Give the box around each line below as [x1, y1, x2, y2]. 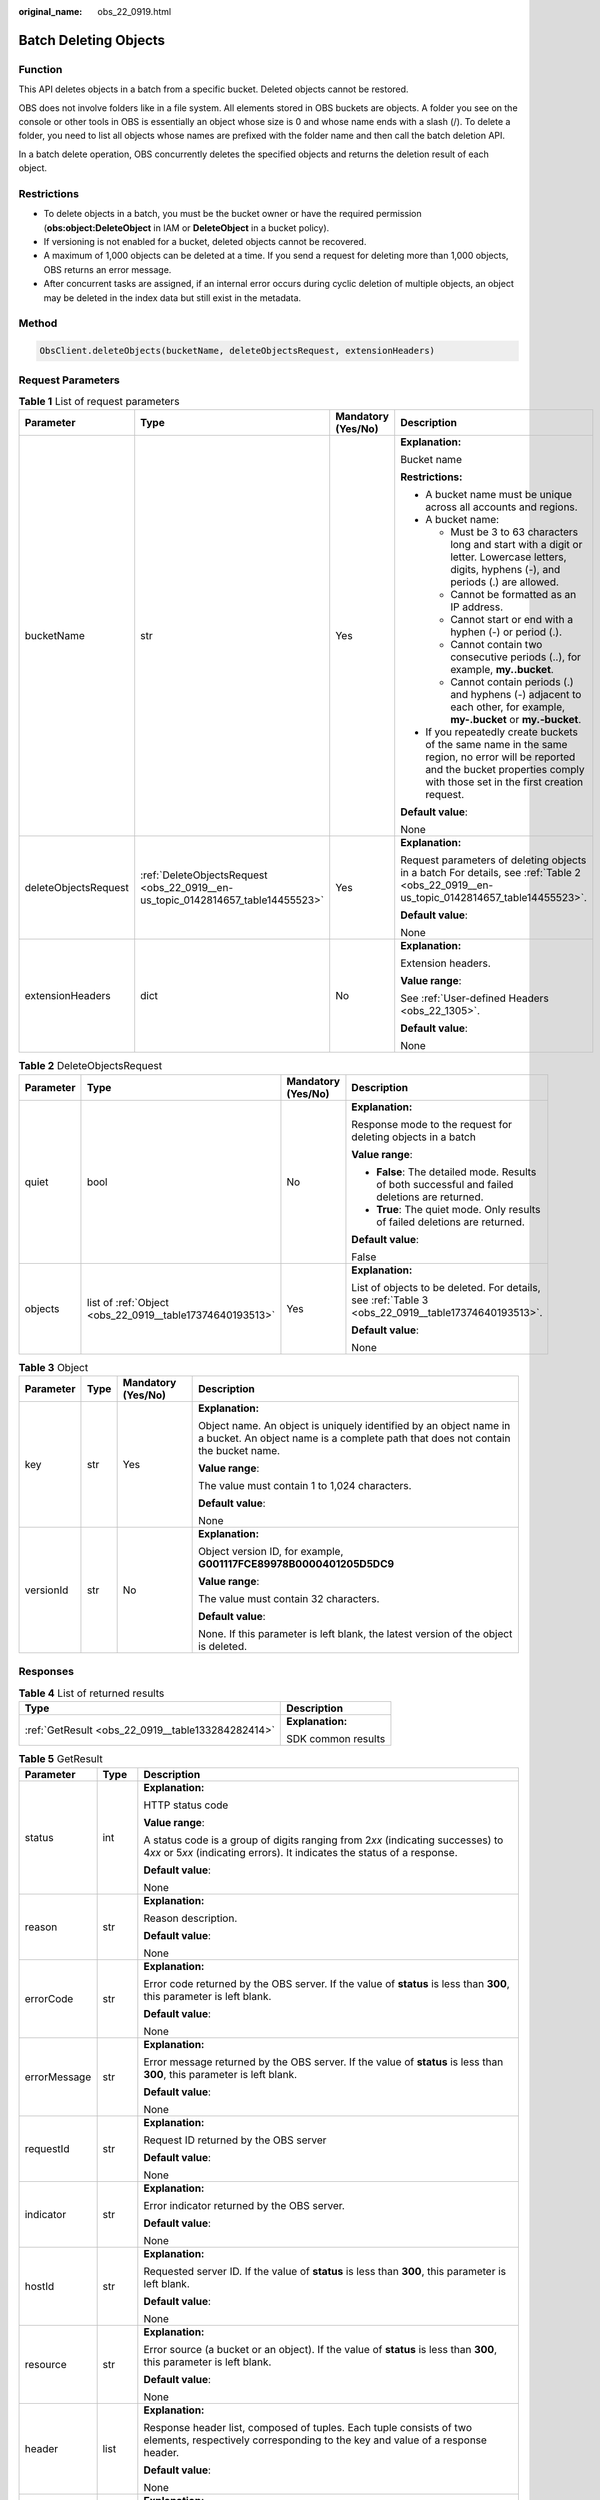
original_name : [18, 6, 83, 17]
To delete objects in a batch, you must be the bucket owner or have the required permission [43, 208, 422, 220]
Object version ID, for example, [198, 1545, 344, 1558]
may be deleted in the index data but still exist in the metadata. [43, 291, 302, 304]
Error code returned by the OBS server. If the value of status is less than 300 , [143, 1976, 510, 1990]
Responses [18, 1665, 75, 1679]
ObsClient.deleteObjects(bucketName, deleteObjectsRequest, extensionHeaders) [39, 345, 435, 357]
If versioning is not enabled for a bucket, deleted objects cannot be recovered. [43, 236, 367, 248]
